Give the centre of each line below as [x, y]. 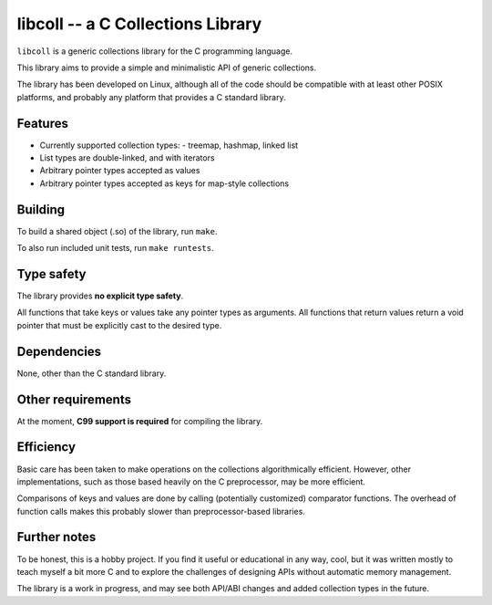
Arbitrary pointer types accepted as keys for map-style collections [164, 183]
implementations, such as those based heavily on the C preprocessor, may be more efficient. [191, 481]
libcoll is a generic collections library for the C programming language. [155, 51]
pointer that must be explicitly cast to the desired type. [119, 325]
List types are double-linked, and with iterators [127, 158]
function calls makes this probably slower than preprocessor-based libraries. [161, 511]
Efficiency [46, 447]
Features [42, 123]
